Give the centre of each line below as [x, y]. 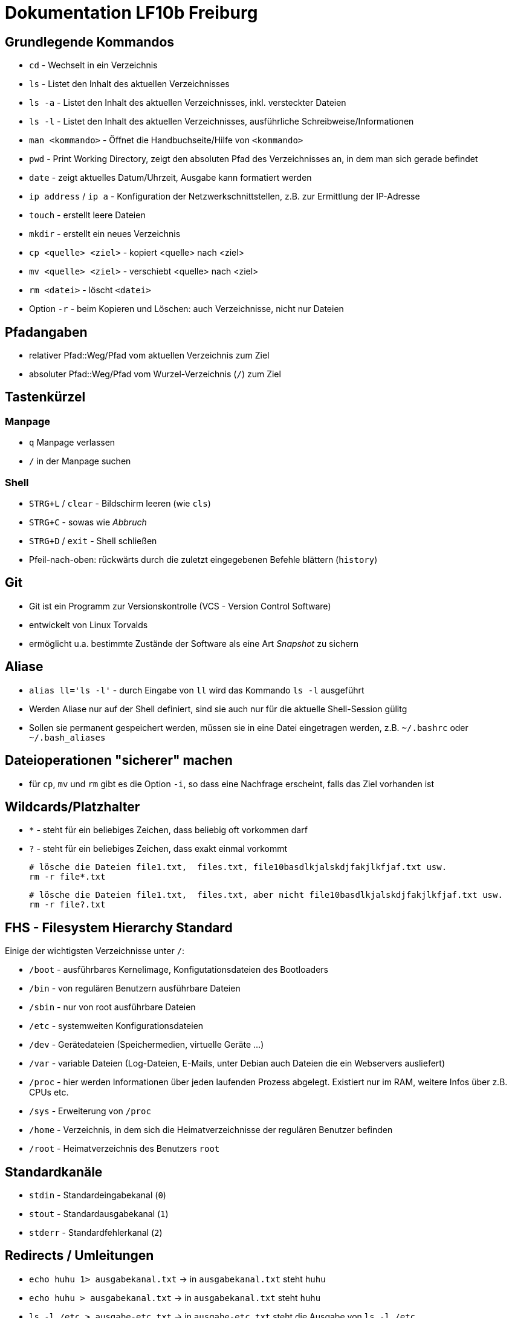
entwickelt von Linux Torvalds [89, 625]
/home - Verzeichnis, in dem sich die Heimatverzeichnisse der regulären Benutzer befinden [211, 1130]
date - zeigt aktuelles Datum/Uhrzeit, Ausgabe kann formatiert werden [170, 178]
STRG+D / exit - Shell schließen [93, 541]
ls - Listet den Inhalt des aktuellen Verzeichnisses [129, 84]
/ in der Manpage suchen [80, 461]
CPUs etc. [49, 1092]
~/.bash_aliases [67, 737]
